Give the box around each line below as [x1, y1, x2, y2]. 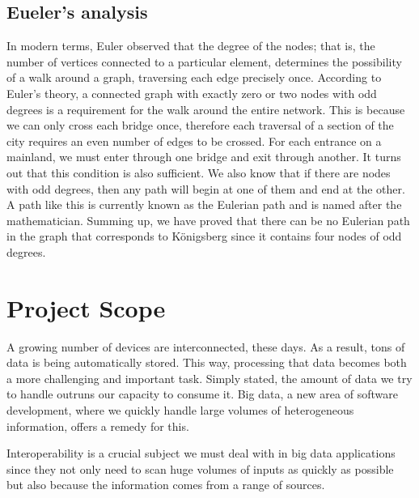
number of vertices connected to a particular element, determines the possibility [6, 53, 402, 70]
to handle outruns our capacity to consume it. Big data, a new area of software [6, 385, 398, 402]
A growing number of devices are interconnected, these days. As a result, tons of [6, 338, 405, 355]
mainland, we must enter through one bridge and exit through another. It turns [6, 148, 401, 165]
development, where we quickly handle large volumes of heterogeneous [6, 402, 354, 419]
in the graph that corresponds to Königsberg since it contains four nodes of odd [6, 228, 402, 245]
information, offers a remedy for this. [6, 417, 189, 434]
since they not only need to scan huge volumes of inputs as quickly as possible [6, 460, 394, 477]
